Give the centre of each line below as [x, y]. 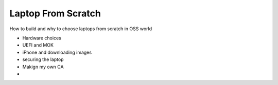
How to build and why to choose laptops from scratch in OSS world [81, 29]
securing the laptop [43, 59]
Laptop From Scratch [55, 13]
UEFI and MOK [38, 45]
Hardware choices [42, 38]
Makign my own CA [43, 67]
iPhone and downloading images [57, 52]
